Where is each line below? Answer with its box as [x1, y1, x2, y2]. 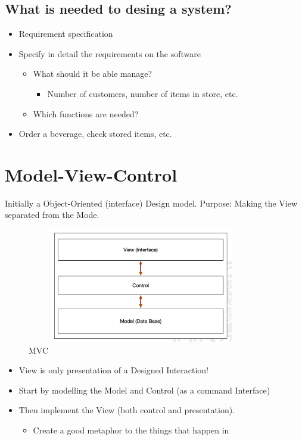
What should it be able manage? [33, 67, 152, 80]
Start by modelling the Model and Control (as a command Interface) [18, 383, 270, 396]
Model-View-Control [5, 162, 178, 186]
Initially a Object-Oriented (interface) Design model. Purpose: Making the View [5, 196, 298, 209]
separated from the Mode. [5, 208, 99, 221]
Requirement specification [18, 27, 113, 40]
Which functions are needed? [33, 107, 139, 120]
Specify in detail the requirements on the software [18, 47, 201, 60]
